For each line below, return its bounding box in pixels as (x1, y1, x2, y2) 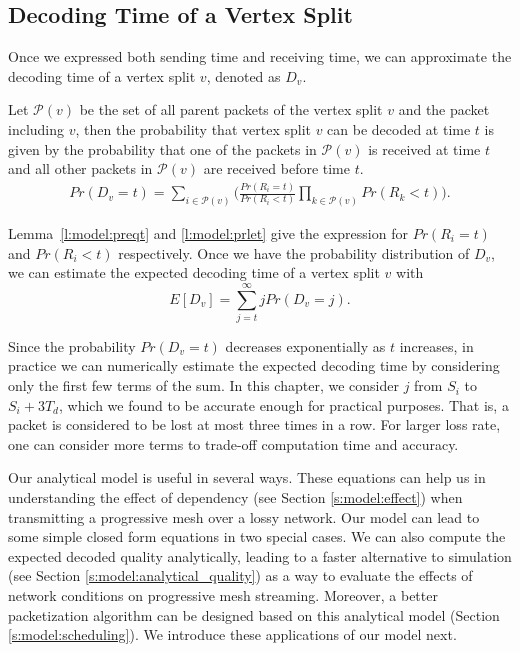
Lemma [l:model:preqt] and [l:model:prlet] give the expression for (8, 222, 408, 243)
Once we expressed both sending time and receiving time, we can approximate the (8, 46, 512, 67)
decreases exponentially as (225, 335, 386, 356)
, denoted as (206, 65, 281, 86)
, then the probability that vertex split (75, 118, 311, 139)
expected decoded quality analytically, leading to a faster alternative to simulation (8, 545, 512, 566)
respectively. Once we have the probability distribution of (118, 242, 470, 263)
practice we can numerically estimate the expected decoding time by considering (8, 355, 500, 376)
